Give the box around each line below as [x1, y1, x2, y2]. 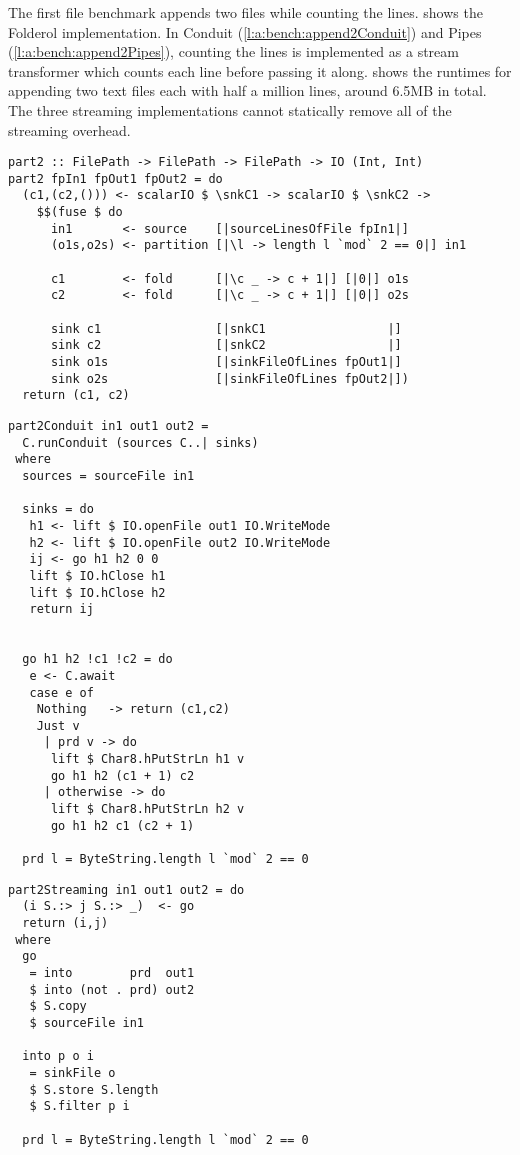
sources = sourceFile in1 [22, 468, 195, 483]
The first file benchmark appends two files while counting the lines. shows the [8, 2, 483, 22]
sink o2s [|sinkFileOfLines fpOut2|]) [50, 371, 409, 386]
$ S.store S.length [29, 1082, 159, 1097]
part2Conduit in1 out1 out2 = [8, 419, 209, 433]
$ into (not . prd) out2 [29, 982, 195, 997]
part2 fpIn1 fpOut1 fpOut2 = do [8, 171, 223, 186]
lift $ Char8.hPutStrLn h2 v [50, 802, 245, 817]
